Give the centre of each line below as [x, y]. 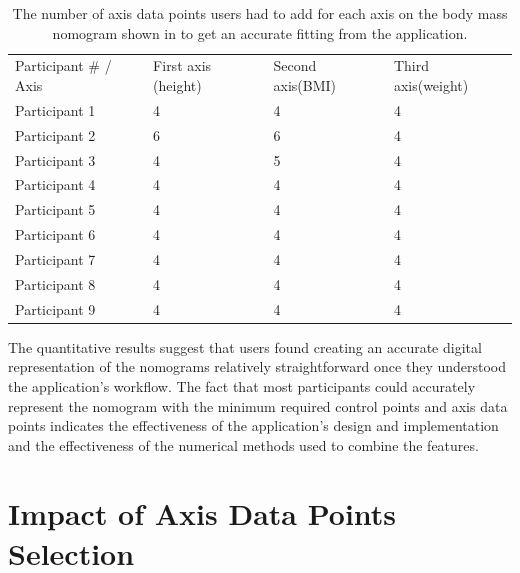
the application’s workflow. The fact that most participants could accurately [242, 385]
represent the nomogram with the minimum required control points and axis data [258, 405]
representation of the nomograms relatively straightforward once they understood [257, 366]
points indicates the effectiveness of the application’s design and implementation [253, 425]
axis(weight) [431, 85]
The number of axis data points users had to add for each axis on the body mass [260, 13]
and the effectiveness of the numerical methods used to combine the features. [243, 444]
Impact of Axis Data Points [202, 513]
